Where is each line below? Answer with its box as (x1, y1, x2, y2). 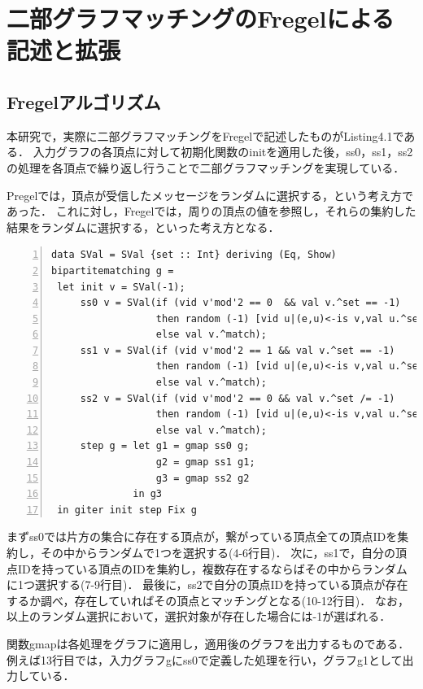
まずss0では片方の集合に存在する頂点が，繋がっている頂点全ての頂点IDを (7, 528, 398, 545)
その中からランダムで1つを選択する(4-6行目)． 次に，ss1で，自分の (40, 544, 395, 561)
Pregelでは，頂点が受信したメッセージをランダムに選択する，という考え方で (7, 186, 414, 203)
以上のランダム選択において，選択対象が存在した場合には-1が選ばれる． (7, 608, 391, 625)
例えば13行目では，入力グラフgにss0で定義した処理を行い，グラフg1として (7, 651, 403, 668)
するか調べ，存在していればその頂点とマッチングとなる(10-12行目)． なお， (7, 591, 409, 608)
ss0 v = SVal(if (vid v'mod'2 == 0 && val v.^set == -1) (80, 297, 401, 309)
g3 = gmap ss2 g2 (155, 472, 250, 484)
